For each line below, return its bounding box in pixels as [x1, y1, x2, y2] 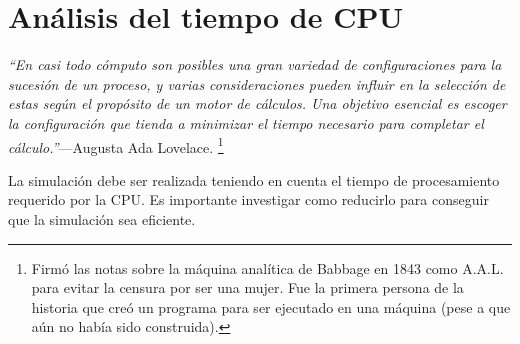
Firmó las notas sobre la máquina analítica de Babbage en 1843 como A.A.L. [31, 257, 504, 278]
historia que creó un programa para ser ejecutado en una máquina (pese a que [31, 296, 511, 317]
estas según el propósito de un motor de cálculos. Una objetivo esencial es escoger [8, 93, 507, 114]
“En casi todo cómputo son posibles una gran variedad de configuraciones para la [8, 54, 502, 75]
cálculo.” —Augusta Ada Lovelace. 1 [8, 133, 224, 157]
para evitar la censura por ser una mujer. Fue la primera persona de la [31, 277, 464, 298]
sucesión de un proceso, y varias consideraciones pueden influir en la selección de [8, 73, 506, 94]
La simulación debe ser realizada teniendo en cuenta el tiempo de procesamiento [8, 169, 500, 190]
